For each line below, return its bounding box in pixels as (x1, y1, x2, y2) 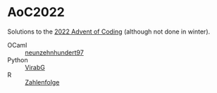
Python (7, 55, 28, 64)
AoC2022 (7, 4, 65, 20)
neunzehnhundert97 (25, 48, 85, 57)
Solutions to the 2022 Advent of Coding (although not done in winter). (7, 27, 211, 36)
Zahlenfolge (25, 78, 60, 86)
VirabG (25, 63, 46, 71)
